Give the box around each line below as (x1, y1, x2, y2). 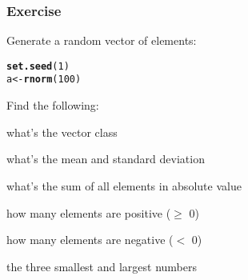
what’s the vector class (6, 123, 118, 140)
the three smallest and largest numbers (6, 258, 198, 274)
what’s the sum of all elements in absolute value (6, 177, 242, 194)
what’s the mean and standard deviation (6, 150, 205, 167)
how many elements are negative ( (6, 231, 174, 248)
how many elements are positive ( (6, 204, 171, 221)
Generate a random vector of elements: (6, 32, 197, 49)
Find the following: (6, 97, 99, 114)
